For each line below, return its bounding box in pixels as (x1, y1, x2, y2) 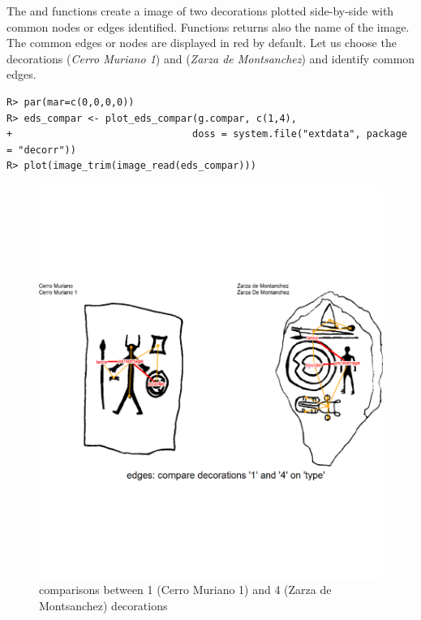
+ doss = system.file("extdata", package (6, 128, 407, 140)
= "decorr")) (6, 144, 76, 156)
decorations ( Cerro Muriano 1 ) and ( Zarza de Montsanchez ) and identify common (6, 50, 415, 67)
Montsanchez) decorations (39, 596, 168, 614)
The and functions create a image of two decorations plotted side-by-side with (6, 2, 394, 19)
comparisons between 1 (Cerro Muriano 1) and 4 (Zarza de (39, 581, 332, 598)
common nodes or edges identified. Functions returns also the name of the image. (6, 18, 410, 35)
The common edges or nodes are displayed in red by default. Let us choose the (6, 34, 397, 51)
